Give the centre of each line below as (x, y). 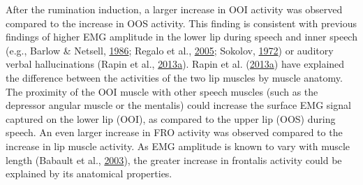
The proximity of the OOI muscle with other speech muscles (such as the (162, 91)
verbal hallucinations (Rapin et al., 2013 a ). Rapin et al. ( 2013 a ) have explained (175, 64)
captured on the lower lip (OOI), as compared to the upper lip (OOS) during (171, 118)
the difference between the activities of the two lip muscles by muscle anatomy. (174, 77)
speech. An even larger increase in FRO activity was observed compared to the (174, 132)
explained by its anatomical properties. (89, 173)
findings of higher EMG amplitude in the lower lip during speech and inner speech (181, 37)
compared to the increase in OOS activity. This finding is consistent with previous (181, 23)
